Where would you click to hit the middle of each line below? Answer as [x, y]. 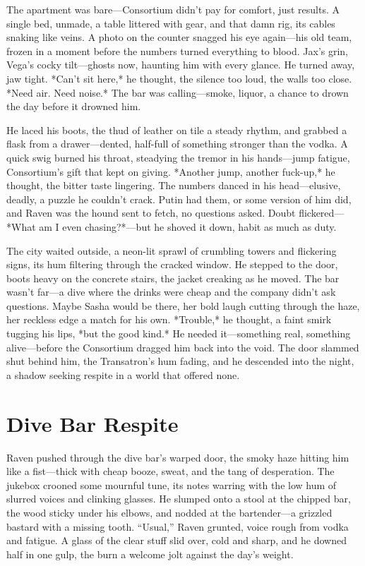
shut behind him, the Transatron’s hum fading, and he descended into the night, [180, 361]
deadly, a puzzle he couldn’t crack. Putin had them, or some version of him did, [179, 199]
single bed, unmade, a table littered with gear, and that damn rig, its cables [171, 23]
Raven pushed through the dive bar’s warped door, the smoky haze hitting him [178, 457]
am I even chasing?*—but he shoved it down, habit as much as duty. [188, 226]
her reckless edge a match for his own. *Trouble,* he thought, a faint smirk [169, 319]
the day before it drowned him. [74, 106]
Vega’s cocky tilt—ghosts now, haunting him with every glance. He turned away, [181, 65]
